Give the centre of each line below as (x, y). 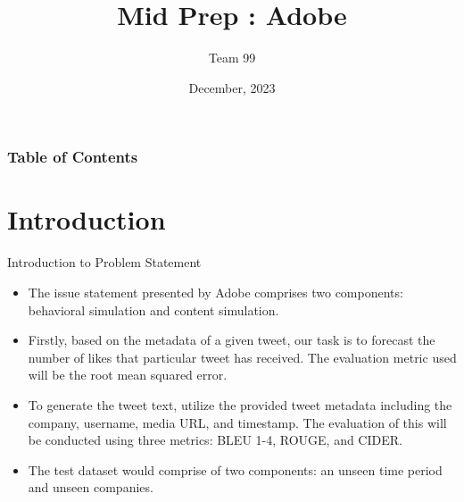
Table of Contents (73, 157)
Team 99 (232, 58)
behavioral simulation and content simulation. (153, 310)
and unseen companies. (91, 487)
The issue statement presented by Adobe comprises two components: (215, 292)
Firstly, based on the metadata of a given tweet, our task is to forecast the (232, 340)
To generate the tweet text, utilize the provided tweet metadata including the (240, 404)
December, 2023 (232, 87)
